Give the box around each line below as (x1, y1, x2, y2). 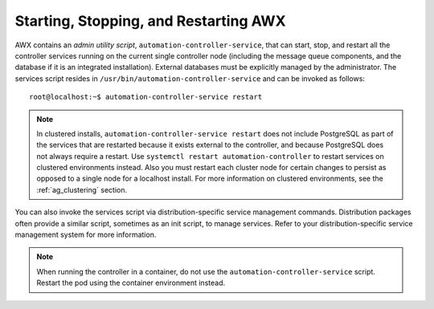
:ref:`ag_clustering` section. (36, 185, 128, 194)
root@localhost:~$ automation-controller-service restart (29, 92, 263, 102)
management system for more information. (14, 230, 157, 240)
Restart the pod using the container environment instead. (36, 278, 225, 288)
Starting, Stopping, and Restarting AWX (14, 12, 286, 30)
